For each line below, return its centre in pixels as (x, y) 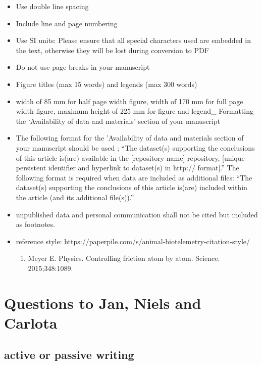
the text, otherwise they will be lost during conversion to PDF (112, 50)
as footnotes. (35, 224)
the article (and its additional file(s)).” (75, 197)
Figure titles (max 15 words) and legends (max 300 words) (107, 84)
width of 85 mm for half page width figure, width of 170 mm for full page (129, 101)
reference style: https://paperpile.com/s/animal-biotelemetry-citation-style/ (133, 241)
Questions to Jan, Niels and (103, 303)
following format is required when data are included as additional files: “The (134, 177)
